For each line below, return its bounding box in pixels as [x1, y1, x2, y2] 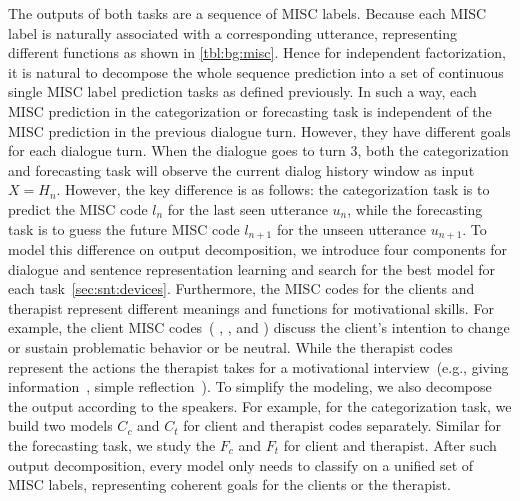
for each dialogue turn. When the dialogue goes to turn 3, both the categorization [8, 140, 509, 161]
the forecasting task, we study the [8, 434, 216, 455]
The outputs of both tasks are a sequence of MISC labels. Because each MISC [8, 3, 487, 23]
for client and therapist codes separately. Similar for [183, 415, 502, 436]
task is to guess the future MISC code [8, 218, 240, 239]
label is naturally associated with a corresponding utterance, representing [8, 22, 458, 43]
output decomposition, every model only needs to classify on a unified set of [8, 454, 474, 475]
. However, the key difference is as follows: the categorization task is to [56, 179, 490, 200]
